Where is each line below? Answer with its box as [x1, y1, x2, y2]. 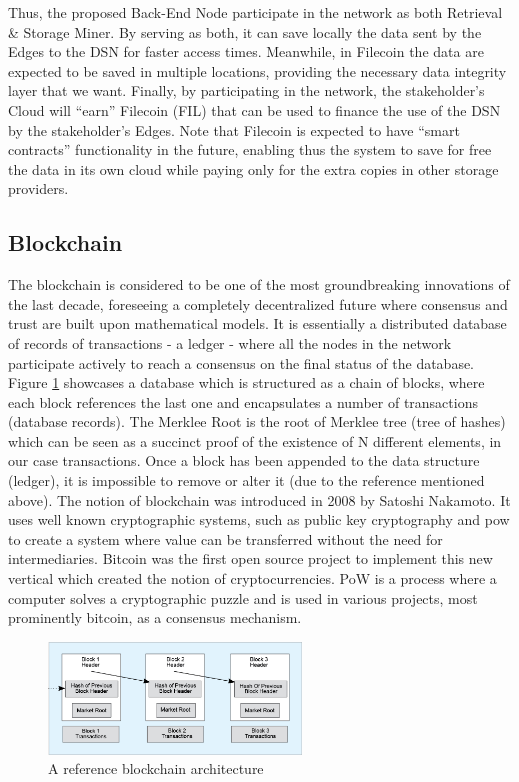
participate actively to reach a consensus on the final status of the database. [8, 352, 475, 373]
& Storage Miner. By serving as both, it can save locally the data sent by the [8, 21, 482, 42]
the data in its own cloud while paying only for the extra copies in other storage [8, 158, 499, 179]
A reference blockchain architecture [48, 758, 264, 779]
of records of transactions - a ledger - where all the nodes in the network [8, 332, 452, 353]
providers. [8, 178, 69, 199]
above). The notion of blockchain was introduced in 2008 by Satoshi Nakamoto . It [8, 489, 511, 510]
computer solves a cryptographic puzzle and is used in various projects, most [8, 587, 478, 608]
